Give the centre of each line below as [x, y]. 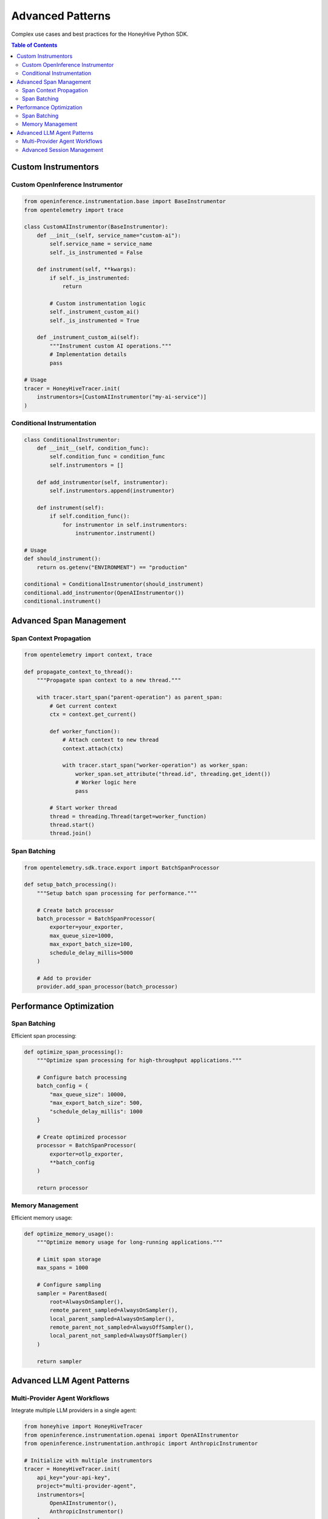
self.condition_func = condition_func [107, 457]
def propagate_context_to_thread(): [79, 672]
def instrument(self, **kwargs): [87, 269]
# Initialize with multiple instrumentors [88, 1460]
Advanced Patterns [61, 16]
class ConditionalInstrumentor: [72, 440]
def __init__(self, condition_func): [93, 448]
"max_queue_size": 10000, [88, 1094]
